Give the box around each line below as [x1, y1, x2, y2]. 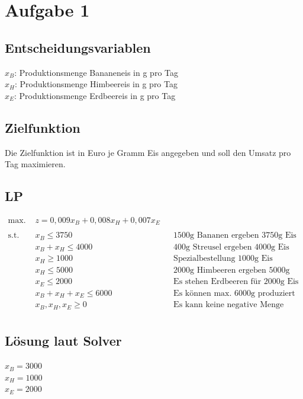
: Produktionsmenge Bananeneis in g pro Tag [14, 66, 178, 78]
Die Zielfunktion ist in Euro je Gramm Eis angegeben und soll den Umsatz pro [5, 146, 291, 158]
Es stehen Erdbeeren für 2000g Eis [173, 277, 299, 286]
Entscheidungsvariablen [5, 38, 151, 56]
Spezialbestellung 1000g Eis [173, 254, 273, 263]
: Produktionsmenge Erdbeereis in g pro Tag [14, 89, 176, 101]
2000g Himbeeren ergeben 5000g [173, 266, 290, 274]
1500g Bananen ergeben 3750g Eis [173, 231, 296, 240]
